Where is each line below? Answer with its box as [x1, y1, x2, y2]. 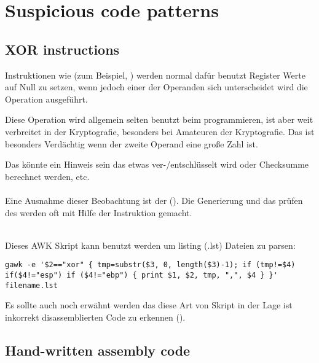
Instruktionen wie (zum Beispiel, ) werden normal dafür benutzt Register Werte [5, 68, 305, 81]
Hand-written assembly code [5, 340, 191, 359]
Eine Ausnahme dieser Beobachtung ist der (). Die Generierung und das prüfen [5, 193, 303, 206]
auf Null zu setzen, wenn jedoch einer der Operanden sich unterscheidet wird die [5, 80, 308, 93]
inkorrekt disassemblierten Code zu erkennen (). [5, 310, 186, 323]
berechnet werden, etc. [5, 170, 90, 182]
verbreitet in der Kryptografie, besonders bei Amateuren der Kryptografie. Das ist [5, 125, 315, 138]
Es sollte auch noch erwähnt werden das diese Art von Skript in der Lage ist [5, 299, 293, 311]
